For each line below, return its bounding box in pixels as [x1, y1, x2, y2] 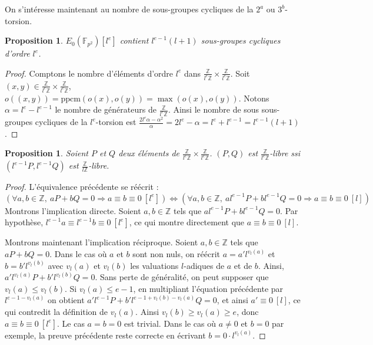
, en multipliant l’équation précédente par [133, 282, 284, 294]
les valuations [130, 259, 179, 271]
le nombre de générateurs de [55, 103, 156, 116]
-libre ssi [269, 147, 301, 159]
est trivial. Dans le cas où [124, 317, 217, 329]
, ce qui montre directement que [129, 216, 245, 228]
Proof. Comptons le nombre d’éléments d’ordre [5, 67, 174, 79]
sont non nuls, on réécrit [132, 248, 220, 260]
